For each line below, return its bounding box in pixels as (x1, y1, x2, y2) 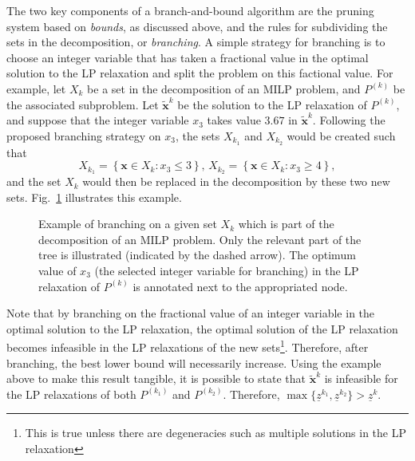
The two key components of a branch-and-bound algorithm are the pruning (6, 2, 374, 18)
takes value (207, 112, 261, 128)
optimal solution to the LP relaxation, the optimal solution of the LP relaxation (6, 320, 398, 337)
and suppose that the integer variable (6, 112, 189, 128)
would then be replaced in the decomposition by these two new (82, 173, 390, 190)
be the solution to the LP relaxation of (177, 96, 367, 112)
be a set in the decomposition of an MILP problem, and (87, 80, 361, 97)
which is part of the (238, 215, 334, 232)
